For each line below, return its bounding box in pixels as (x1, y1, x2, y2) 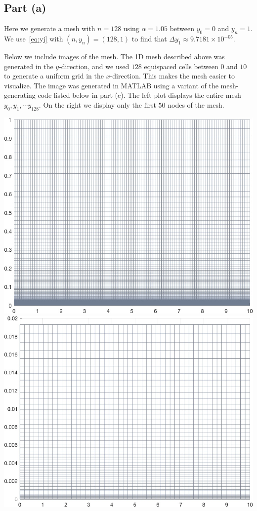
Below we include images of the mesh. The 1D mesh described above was (4, 51, 225, 61)
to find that (131, 34, 167, 43)
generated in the (4, 61, 53, 71)
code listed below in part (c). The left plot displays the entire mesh (38, 90, 241, 100)
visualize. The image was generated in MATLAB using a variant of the (4, 80, 218, 90)
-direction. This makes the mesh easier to (110, 71, 235, 81)
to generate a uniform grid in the (4, 71, 104, 81)
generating (4, 90, 36, 100)
